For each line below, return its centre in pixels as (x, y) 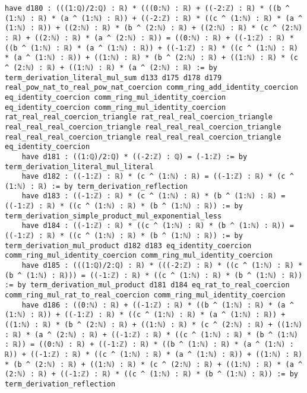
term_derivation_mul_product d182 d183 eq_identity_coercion (128, 245)
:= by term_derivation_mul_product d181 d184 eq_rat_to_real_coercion (147, 285)
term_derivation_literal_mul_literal (79, 167)
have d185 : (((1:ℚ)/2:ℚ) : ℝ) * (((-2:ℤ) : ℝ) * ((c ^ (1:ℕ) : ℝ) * (162, 266)
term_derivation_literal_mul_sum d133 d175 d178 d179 (113, 77)
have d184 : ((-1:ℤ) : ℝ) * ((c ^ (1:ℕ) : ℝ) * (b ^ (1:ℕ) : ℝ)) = (158, 226)
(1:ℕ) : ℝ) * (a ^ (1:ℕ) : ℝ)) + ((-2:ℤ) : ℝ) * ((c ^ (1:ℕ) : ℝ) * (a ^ (154, 18)
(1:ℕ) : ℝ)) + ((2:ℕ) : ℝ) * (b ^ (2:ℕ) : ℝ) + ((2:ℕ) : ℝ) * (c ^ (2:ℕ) (154, 28)
